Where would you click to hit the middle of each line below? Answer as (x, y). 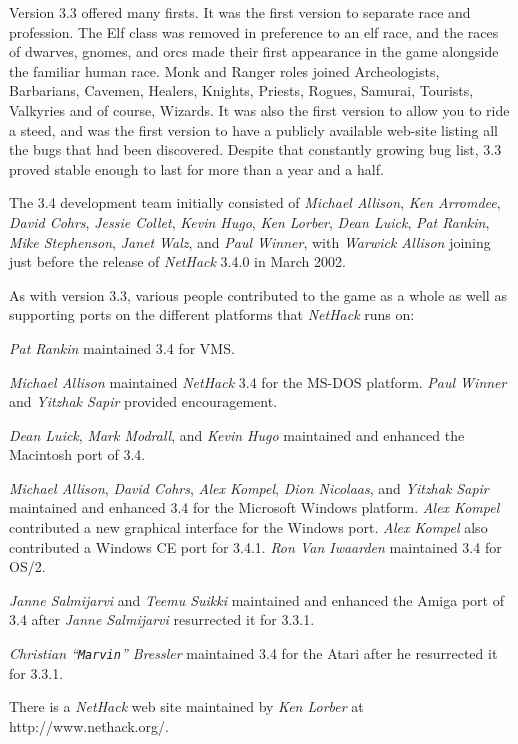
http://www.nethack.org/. (89, 725)
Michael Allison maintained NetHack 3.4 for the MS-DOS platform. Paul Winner (258, 381)
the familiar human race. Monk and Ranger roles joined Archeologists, (224, 70)
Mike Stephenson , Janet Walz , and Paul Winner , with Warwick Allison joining (250, 241)
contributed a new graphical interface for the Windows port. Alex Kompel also (248, 527)
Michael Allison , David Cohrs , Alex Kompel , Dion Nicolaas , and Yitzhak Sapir (249, 487)
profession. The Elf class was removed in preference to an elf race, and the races (254, 31)
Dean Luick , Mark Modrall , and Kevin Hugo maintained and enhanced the (237, 434)
